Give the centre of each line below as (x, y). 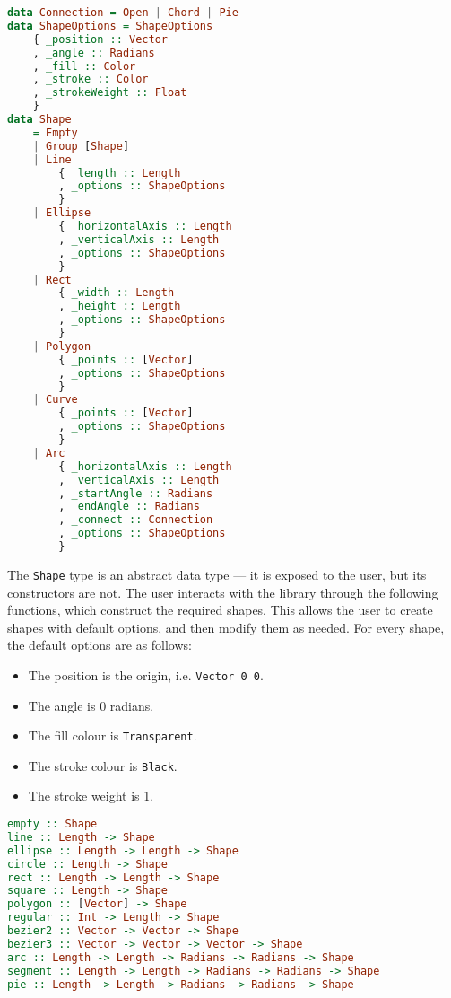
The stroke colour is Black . (103, 765)
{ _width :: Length (117, 293)
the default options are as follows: (100, 645)
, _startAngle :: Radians (136, 493)
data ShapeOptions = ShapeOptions (110, 26)
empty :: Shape (52, 824)
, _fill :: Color (84, 66)
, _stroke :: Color (91, 79)
